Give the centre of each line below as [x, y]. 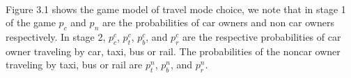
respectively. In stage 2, [56, 36]
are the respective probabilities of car [262, 36]
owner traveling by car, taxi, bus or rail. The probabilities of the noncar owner [173, 51]
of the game [31, 22]
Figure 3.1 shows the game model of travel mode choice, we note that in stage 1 [176, 9]
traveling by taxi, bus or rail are [74, 65]
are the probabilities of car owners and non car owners [218, 22]
